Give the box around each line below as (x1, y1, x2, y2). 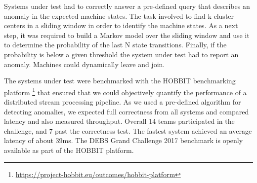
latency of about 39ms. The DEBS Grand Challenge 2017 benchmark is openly (4, 135, 243, 146)
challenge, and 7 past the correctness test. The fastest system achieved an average (4, 125, 252, 136)
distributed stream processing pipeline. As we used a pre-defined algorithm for (4, 97, 241, 107)
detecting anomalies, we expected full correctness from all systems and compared (4, 106, 249, 116)
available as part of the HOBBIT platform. (4, 145, 134, 155)
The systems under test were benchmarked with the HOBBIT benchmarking (4, 75, 236, 86)
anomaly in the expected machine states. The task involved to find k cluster (4, 10, 234, 21)
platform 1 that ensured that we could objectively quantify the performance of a (4, 85, 247, 97)
